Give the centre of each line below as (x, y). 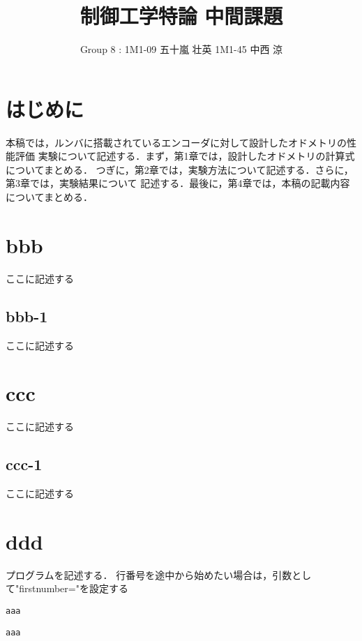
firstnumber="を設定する (74, 588)
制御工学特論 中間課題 (181, 16)
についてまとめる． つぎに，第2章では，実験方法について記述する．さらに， (180, 169)
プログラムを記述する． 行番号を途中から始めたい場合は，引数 (149, 574)
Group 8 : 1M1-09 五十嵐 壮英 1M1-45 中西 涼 (181, 49)
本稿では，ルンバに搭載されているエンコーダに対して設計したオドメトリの (176, 142)
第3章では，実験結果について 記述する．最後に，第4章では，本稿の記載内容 (178, 183)
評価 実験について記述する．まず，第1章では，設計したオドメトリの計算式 (185, 156)
